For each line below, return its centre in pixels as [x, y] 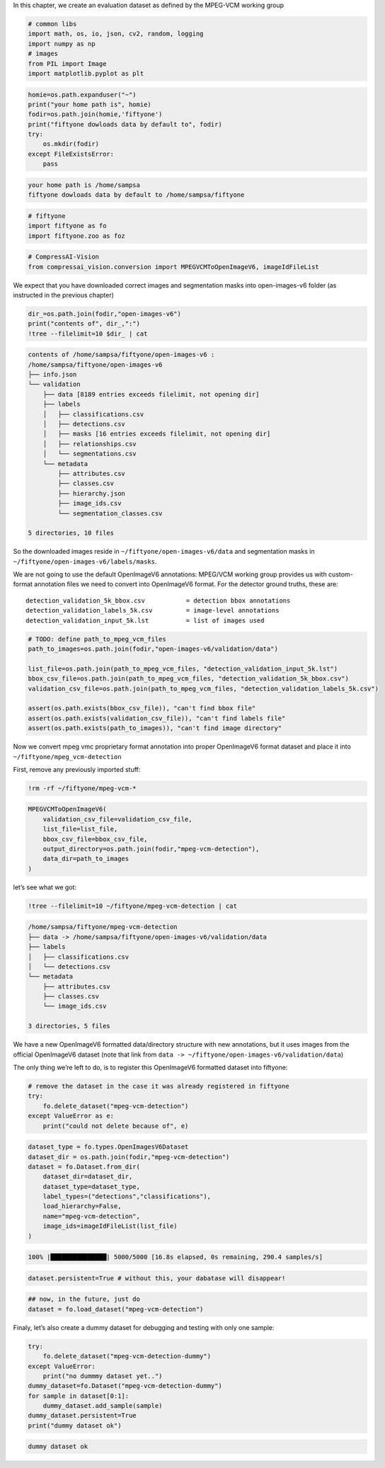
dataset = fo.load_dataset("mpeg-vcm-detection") [116, 1309]
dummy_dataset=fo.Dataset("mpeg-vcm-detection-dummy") [125, 1386]
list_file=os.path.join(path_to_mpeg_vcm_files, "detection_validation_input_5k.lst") [183, 668]
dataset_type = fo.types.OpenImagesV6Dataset [108, 1147]
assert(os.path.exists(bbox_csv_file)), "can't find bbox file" [142, 709]
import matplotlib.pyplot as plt [86, 73]
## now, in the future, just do [84, 1299]
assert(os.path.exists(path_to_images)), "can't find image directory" [155, 728]
